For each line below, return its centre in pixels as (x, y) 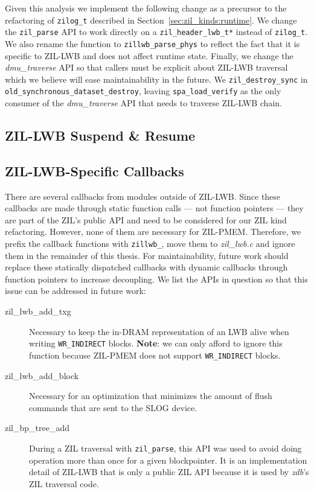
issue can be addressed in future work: (75, 291)
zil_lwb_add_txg (38, 311)
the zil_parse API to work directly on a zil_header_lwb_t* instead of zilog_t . (156, 32)
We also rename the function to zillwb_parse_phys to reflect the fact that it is (152, 43)
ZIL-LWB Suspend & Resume (100, 136)
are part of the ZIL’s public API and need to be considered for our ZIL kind (146, 219)
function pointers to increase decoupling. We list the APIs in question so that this (156, 279)
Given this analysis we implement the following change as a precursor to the (146, 8)
